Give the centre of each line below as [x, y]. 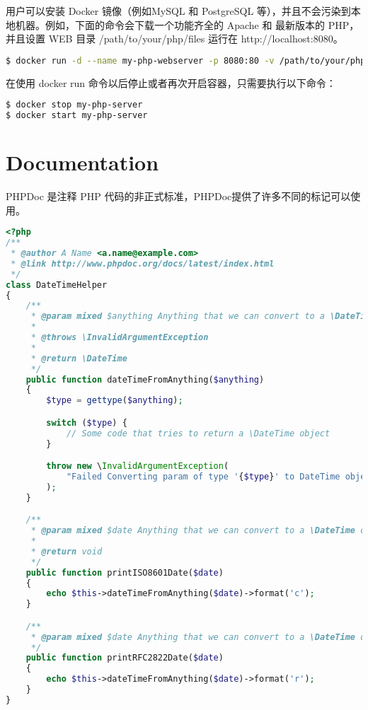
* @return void [67, 551]
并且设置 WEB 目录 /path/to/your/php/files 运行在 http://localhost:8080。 [174, 39]
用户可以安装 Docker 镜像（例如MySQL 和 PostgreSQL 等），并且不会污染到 [178, 11]
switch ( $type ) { [87, 423]
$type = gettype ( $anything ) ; [115, 401]
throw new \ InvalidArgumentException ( [138, 466]
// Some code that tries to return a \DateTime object [198, 433]
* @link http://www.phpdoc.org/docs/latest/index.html [143, 263]
